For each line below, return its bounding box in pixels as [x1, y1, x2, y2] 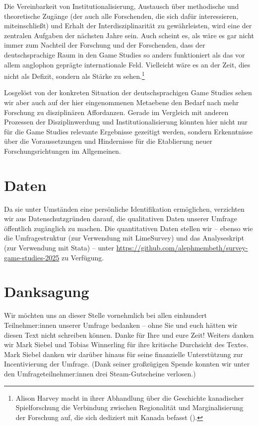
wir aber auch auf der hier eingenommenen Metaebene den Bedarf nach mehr [4, 97, 239, 107]
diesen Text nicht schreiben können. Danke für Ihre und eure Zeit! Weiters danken [4, 329, 254, 340]
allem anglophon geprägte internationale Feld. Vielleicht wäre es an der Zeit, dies [4, 59, 251, 69]
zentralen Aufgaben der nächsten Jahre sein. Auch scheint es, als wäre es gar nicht [4, 30, 255, 40]
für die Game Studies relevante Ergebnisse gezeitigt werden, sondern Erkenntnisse [4, 126, 253, 136]
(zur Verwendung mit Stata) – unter [4, 243, 114, 253]
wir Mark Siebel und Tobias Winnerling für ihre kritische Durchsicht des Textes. [4, 339, 249, 350]
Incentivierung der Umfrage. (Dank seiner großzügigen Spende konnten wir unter [4, 359, 250, 369]
